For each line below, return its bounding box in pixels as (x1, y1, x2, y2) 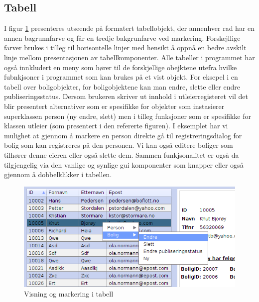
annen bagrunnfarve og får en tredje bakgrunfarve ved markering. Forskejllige (4, 32, 241, 43)
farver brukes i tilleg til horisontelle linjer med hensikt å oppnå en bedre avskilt (4, 42, 247, 53)
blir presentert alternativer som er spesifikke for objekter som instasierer (4, 101, 225, 111)
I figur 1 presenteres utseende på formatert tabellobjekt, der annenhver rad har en (4, 23, 255, 33)
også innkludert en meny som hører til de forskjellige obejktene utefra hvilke (4, 62, 237, 72)
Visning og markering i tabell (24, 289, 114, 299)
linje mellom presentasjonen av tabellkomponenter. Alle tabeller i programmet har (4, 52, 255, 62)
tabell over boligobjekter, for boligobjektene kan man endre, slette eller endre (4, 81, 241, 92)
